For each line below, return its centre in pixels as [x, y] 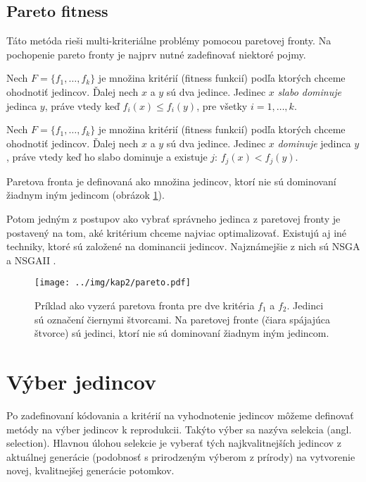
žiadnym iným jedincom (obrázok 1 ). [86, 195]
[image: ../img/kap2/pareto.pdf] [113, 283]
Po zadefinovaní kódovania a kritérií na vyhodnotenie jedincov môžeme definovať [180, 415]
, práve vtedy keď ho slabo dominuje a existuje [107, 157]
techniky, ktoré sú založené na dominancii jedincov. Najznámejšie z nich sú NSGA [183, 246]
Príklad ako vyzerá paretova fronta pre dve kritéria [145, 305]
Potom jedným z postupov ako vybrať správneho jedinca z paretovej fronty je [173, 218]
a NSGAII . [31, 260]
